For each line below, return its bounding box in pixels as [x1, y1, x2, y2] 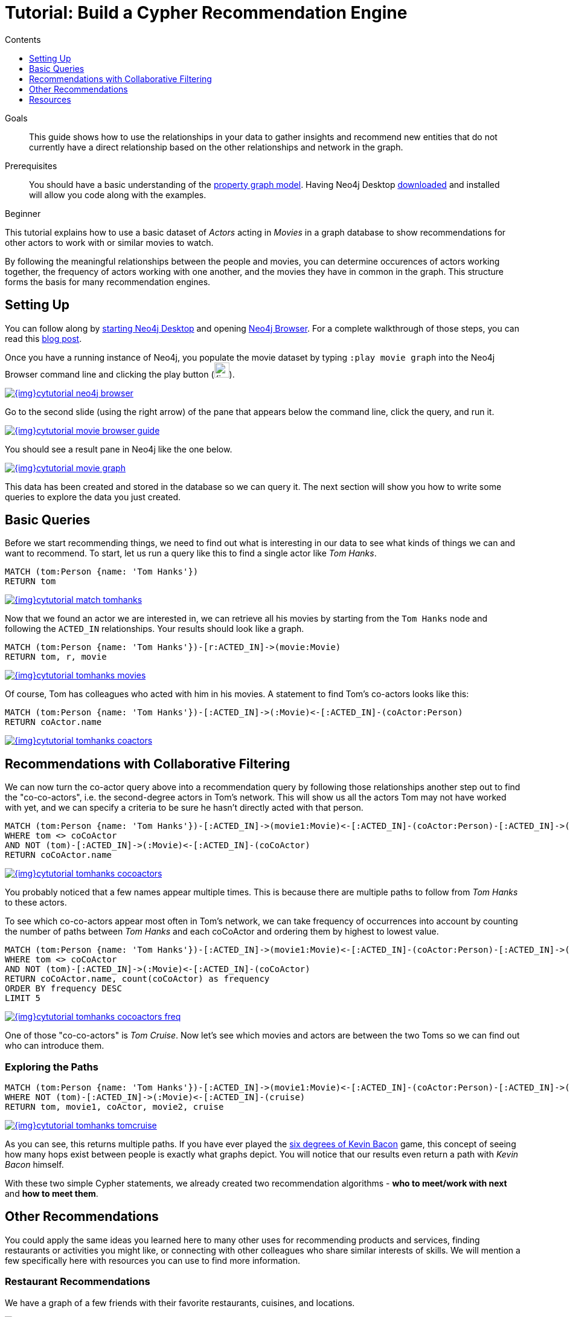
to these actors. [5, 897, 67, 908]
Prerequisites [5, 160, 57, 171]
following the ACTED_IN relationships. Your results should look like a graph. [5, 623, 304, 634]
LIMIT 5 [5, 993, 41, 1003]
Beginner [5, 208, 41, 219]
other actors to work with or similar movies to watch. [5, 237, 214, 248]
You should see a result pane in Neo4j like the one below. [5, 443, 232, 454]
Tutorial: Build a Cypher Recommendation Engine [5, 2, 408, 23]
